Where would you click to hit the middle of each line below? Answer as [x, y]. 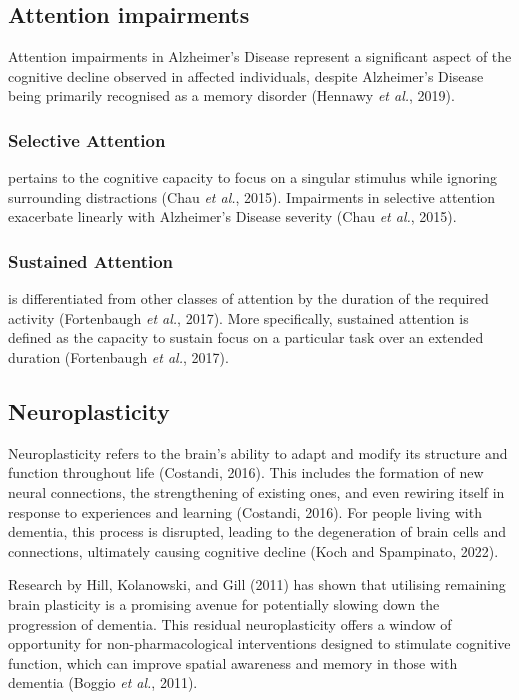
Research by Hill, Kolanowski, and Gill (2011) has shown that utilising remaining [257, 584]
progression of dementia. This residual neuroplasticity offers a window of [230, 623]
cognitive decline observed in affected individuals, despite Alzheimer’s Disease [246, 75]
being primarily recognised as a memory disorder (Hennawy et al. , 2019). [231, 95]
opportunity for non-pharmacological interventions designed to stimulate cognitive [259, 643]
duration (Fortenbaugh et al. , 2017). [118, 356]
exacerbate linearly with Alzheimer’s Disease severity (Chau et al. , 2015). [232, 216]
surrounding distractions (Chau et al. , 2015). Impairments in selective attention [252, 196]
